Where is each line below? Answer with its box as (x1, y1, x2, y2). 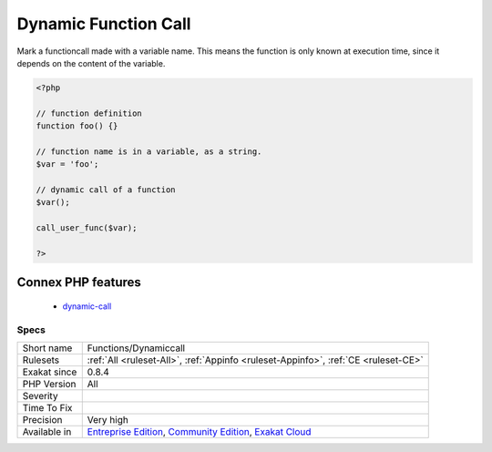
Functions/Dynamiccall (87, 342, 186, 354)
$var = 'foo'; (36, 159, 99, 169)
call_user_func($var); (36, 223, 138, 233)
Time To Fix (22, 402, 73, 415)
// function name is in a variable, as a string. (36, 146, 262, 157)
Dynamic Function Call (16, 14, 191, 34)
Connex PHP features (16, 274, 141, 291)
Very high (87, 414, 129, 426)
